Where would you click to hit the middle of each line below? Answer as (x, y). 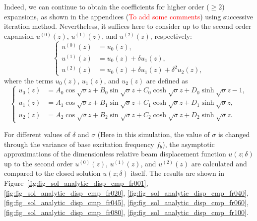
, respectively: (171, 36)
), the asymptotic (189, 144)
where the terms (29, 80)
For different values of (37, 134)
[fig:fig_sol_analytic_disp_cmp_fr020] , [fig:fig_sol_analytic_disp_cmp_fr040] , (126, 192)
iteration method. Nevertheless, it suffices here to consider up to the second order (128, 26)
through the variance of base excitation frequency (79, 144)
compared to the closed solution (52, 173)
